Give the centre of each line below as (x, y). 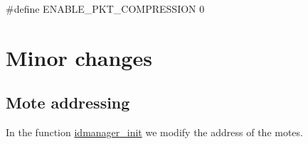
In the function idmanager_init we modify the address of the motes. (154, 132)
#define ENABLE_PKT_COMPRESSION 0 (105, 9)
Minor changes (79, 57)
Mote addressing (68, 103)
